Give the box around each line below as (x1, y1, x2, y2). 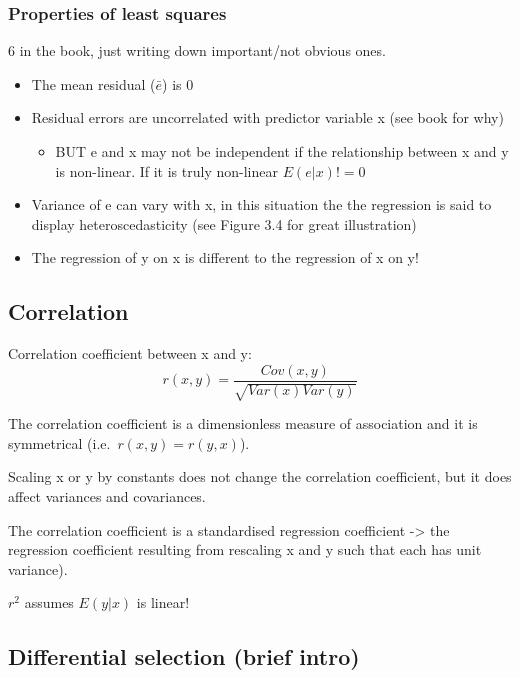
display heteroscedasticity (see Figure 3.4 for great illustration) (31, 213, 417, 234)
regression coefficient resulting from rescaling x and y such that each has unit (8, 539, 482, 560)
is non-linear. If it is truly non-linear (55, 160, 278, 181)
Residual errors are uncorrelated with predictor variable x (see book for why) (31, 107, 504, 128)
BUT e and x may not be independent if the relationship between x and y (55, 141, 509, 161)
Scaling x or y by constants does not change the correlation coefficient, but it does (8, 466, 512, 487)
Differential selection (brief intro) (8, 641, 360, 672)
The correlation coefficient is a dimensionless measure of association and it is (8, 413, 478, 434)
